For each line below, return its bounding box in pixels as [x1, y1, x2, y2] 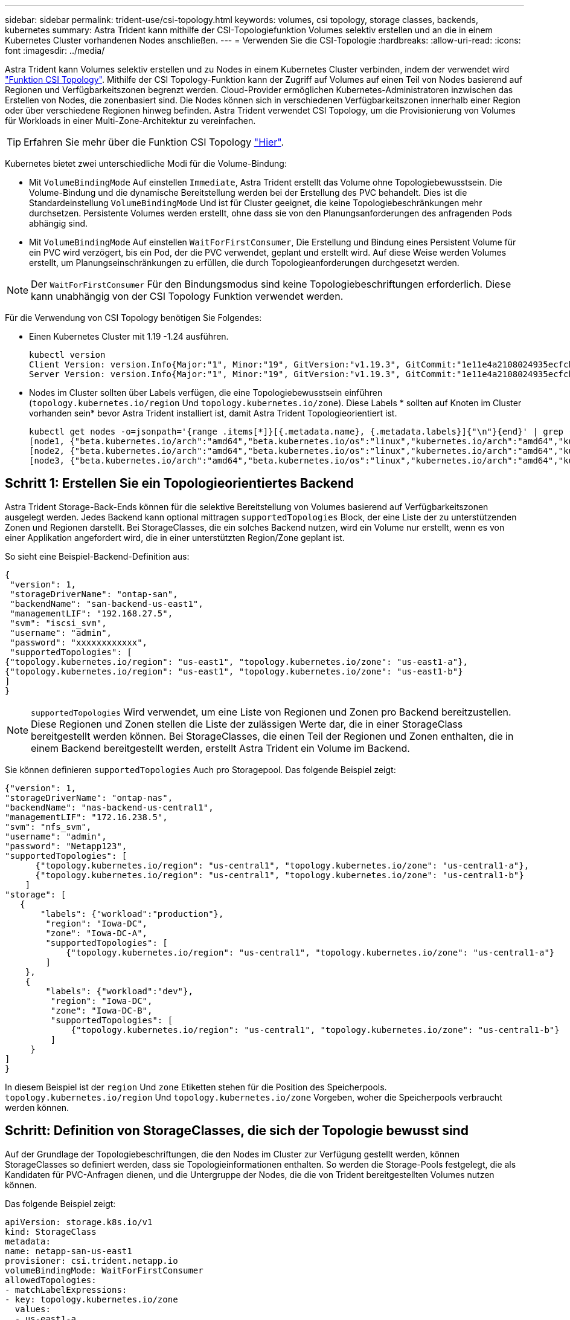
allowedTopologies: [5, 1275, 97, 1285]
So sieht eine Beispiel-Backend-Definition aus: [5, 551, 190, 561]
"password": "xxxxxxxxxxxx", [10, 637, 148, 647]
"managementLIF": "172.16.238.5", [5, 812, 168, 822]
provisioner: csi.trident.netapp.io [5, 1255, 178, 1266]
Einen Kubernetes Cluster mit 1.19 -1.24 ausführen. [29, 331, 229, 341]
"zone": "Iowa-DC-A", [45, 928, 148, 938]
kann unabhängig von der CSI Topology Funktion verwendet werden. [31, 290, 344, 302]
